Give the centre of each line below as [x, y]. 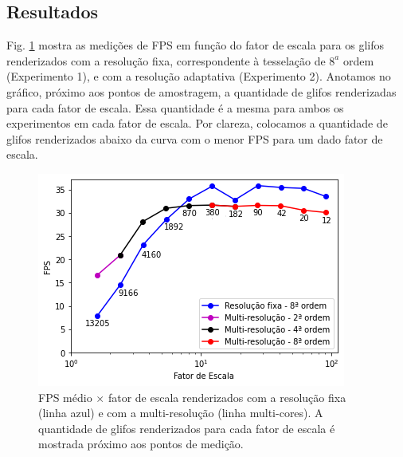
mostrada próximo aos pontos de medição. [141, 444]
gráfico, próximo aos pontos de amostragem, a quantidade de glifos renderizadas [201, 91]
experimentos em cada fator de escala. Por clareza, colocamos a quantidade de [197, 123]
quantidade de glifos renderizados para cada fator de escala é [187, 428]
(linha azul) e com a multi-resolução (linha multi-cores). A [181, 413]
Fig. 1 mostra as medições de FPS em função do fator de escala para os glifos [196, 45]
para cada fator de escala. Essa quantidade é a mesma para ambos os [175, 107]
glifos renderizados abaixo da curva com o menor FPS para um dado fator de [195, 138]
